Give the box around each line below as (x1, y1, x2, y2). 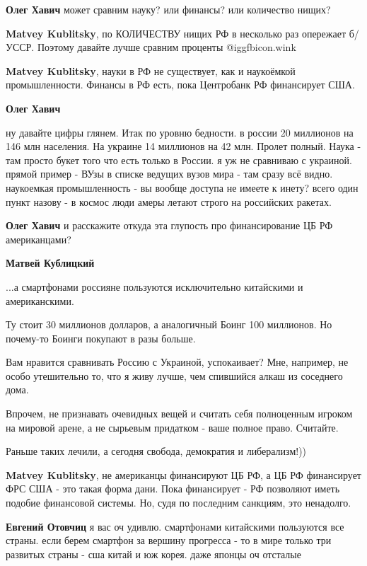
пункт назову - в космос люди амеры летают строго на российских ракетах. (6, 194, 332, 209)
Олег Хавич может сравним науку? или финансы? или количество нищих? (6, 2, 331, 16)
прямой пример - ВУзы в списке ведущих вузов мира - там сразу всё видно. (6, 166, 333, 181)
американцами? (6, 231, 71, 246)
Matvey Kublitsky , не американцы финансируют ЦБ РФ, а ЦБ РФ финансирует (6, 467, 361, 482)
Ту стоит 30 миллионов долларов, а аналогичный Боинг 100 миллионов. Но (6, 317, 332, 332)
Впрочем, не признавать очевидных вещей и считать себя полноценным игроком (6, 406, 353, 421)
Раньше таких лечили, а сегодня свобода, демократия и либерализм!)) (6, 444, 307, 458)
